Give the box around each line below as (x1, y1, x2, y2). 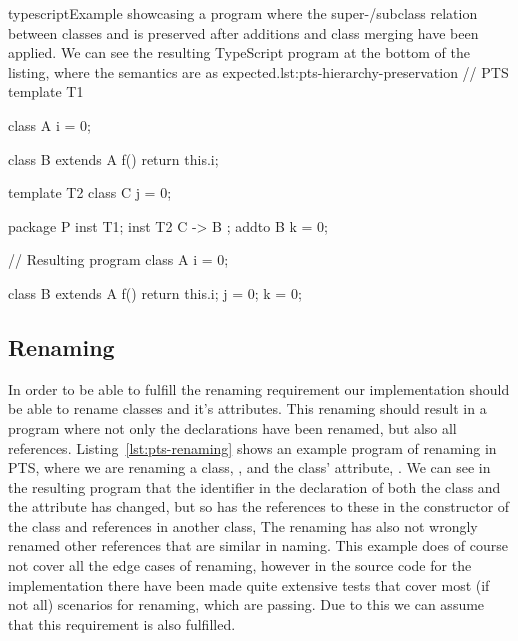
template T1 (8, 81, 84, 102)
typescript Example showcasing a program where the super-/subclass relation (8, 3, 478, 23)
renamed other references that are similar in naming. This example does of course (8, 535, 508, 556)
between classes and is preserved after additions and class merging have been (8, 22, 479, 43)
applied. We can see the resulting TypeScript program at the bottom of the (8, 42, 470, 63)
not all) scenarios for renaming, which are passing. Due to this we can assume (8, 594, 485, 615)
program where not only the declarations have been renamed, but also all (8, 417, 457, 438)
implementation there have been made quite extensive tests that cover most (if (8, 574, 490, 595)
